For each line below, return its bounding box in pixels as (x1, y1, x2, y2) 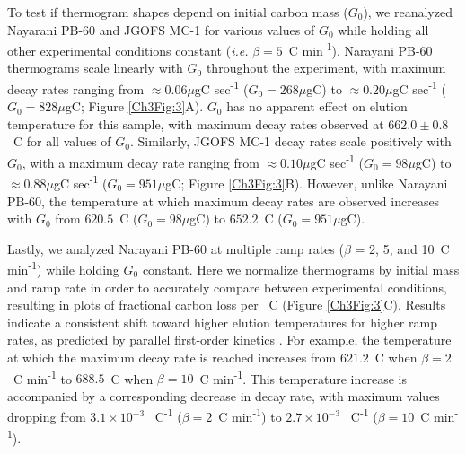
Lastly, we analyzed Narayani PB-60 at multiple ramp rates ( (7, 239, 344, 258)
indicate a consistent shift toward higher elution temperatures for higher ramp (7, 312, 437, 331)
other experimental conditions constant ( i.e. (7, 40, 249, 59)
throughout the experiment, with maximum (206, 58, 446, 77)
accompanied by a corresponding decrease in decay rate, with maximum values (7, 386, 440, 405)
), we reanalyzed (363, 3, 453, 21)
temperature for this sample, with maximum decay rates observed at (7, 114, 384, 133)
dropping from (7, 407, 86, 426)
